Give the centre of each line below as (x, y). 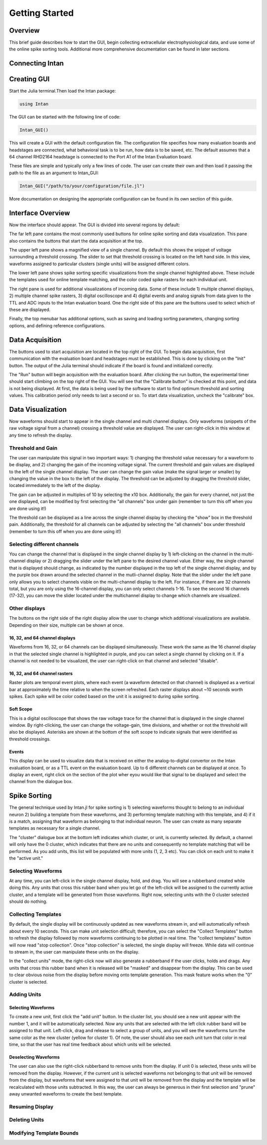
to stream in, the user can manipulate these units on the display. (74, 952)
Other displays (27, 608)
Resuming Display (31, 1106)
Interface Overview (40, 213)
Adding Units (25, 995)
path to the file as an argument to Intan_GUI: (54, 173)
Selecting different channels (44, 544)
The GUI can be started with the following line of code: (65, 117)
